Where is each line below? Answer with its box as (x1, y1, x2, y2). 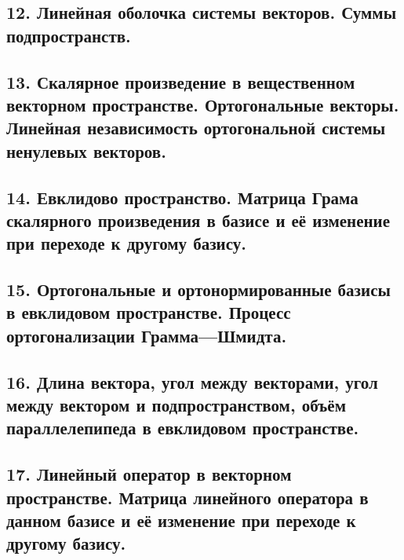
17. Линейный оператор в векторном (6, 462, 292, 486)
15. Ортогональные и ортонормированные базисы (6, 277, 391, 302)
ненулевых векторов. (6, 138, 166, 163)
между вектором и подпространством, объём (6, 393, 346, 417)
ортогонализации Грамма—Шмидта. (6, 323, 287, 347)
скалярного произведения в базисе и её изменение (6, 207, 391, 232)
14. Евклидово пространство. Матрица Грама (6, 185, 359, 209)
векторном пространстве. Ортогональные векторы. (6, 92, 399, 116)
